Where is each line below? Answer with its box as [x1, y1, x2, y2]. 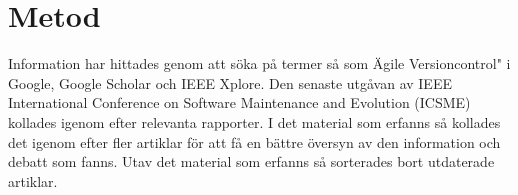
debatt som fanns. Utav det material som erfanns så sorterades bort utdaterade [8, 151, 495, 172]
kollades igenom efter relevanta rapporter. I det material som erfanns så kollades [8, 111, 501, 132]
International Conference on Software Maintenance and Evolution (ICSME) [8, 92, 471, 113]
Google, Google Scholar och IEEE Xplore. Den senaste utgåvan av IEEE [8, 72, 452, 93]
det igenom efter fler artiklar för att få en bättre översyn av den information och [8, 131, 501, 152]
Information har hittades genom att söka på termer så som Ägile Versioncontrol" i [8, 53, 511, 74]
